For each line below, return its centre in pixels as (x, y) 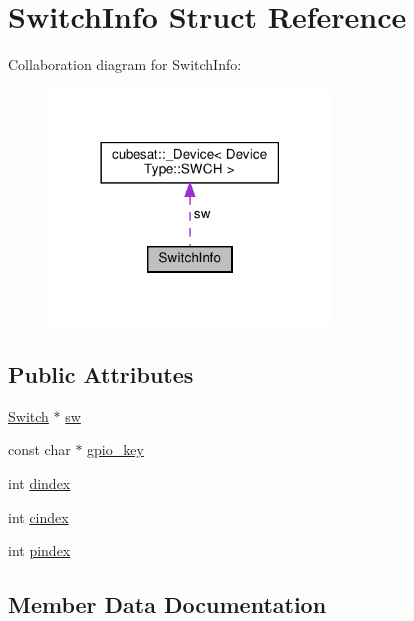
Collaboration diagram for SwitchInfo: (125, 64)
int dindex (39, 482)
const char (39, 449)
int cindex (38, 516)
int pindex (39, 550)
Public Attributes (101, 373)
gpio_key (115, 449)
